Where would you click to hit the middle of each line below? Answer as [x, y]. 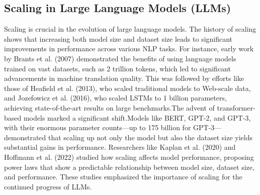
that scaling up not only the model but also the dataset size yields [150, 137]
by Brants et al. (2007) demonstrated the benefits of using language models [120, 58]
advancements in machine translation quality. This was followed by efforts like [124, 78]
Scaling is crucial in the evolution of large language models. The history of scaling [130, 29]
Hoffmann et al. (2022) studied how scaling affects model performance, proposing [129, 157]
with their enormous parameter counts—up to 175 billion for [98, 127]
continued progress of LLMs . [48, 186]
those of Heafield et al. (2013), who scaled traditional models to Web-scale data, [127, 88]
